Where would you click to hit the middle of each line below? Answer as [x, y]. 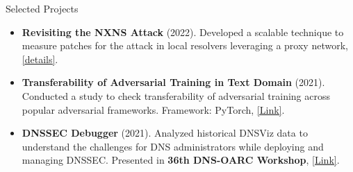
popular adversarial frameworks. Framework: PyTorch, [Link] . [153, 109]
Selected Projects [42, 8]
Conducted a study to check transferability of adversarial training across [176, 95]
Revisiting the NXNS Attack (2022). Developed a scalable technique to [183, 32]
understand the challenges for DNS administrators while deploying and [173, 146]
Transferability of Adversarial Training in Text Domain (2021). [173, 82]
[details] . [40, 59]
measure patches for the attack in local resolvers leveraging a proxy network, [185, 45]
